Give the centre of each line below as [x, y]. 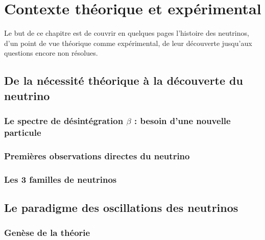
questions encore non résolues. [51, 53]
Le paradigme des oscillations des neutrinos [121, 207]
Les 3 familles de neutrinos [61, 179]
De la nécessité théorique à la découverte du [124, 80]
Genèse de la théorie [47, 233]
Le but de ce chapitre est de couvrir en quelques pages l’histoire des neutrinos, [127, 33]
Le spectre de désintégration [64, 121]
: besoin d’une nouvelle [182, 121]
